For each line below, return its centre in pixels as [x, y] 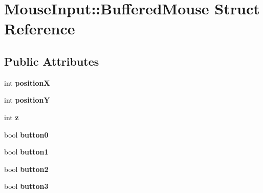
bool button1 [26, 152]
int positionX [27, 82]
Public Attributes [52, 61]
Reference [40, 28]
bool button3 [26, 186]
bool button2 [26, 169]
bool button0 [26, 134]
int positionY [27, 100]
